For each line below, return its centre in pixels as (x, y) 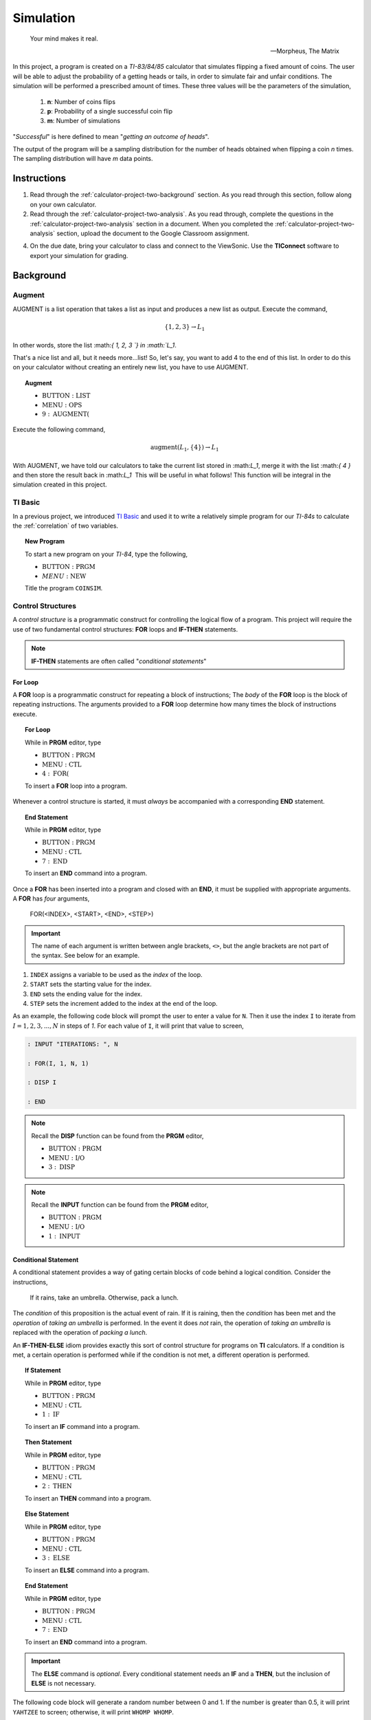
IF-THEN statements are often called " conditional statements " (119, 661)
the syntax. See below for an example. (86, 956)
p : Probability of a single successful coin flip (110, 111)
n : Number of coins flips (81, 101)
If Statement (43, 1370)
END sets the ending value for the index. (86, 993)
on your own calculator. (63, 204)
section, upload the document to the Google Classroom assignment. (153, 233)
